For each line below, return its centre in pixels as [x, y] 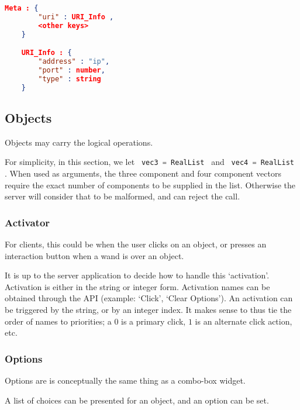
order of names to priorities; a [58, 321]
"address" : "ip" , [74, 62]
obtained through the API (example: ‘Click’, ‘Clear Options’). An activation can [149, 298]
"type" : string [70, 79]
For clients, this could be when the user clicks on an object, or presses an [136, 244]
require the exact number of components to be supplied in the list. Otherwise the [150, 185]
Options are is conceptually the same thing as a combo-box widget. [125, 380]
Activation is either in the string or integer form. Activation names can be [137, 286]
